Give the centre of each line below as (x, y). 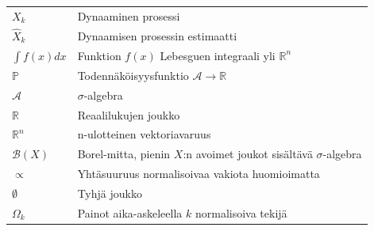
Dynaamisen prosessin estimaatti (157, 35)
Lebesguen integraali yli (218, 55)
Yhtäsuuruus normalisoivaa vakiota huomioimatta (199, 174)
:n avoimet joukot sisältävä (248, 154)
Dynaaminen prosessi (129, 15)
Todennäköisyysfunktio (133, 75)
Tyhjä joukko (110, 193)
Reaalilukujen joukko (129, 114)
